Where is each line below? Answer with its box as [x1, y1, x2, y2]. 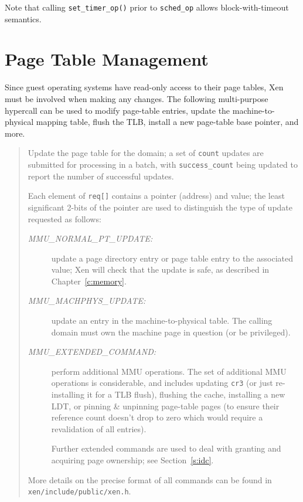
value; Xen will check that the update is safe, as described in [51, 263, 270, 276]
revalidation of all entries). [51, 422, 147, 435]
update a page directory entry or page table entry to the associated [51, 252, 293, 264]
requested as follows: [28, 212, 101, 225]
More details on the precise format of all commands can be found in [28, 473, 272, 486]
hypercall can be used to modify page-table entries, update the [5, 104, 230, 116]
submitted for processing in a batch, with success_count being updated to [28, 158, 298, 170]
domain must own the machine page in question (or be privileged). [51, 325, 291, 338]
